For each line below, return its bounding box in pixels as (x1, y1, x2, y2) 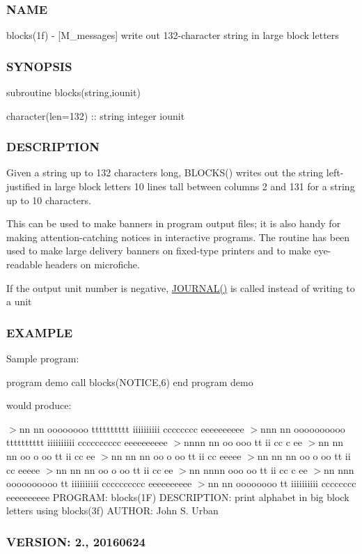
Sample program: (6, 351, 79, 365)
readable (6, 257, 42, 271)
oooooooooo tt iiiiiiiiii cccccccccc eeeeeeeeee (6, 476, 192, 491)
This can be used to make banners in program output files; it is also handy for (6, 216, 341, 231)
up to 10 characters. (6, 192, 91, 207)
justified (6, 179, 40, 194)
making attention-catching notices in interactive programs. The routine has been (6, 229, 350, 244)
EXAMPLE (6, 323, 73, 341)
